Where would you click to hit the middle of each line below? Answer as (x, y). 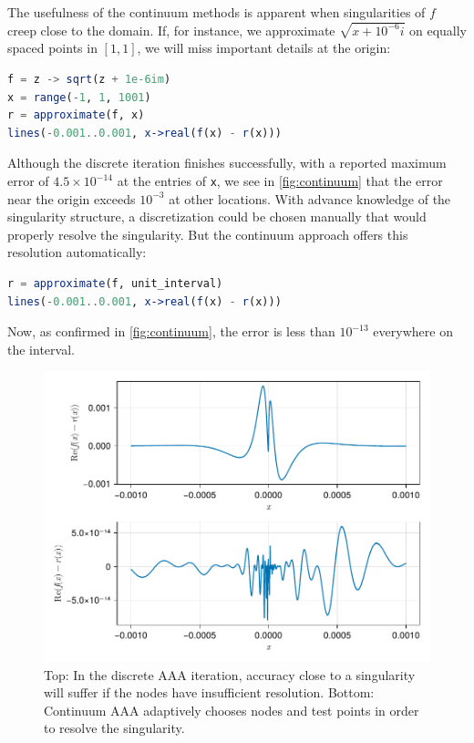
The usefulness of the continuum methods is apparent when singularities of (216, 12)
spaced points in (52, 48)
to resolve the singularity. (114, 728)
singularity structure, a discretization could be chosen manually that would (217, 217)
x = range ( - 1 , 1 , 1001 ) (79, 97)
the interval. (41, 349)
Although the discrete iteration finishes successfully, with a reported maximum (227, 163)
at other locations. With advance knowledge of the (310, 198)
